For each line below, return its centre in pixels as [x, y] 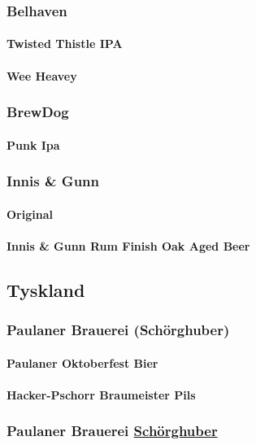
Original [30, 214]
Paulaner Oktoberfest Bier [82, 362]
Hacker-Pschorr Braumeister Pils [101, 394]
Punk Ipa [33, 144]
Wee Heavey [42, 75]
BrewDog [38, 112]
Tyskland [46, 289]
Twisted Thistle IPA [65, 44]
